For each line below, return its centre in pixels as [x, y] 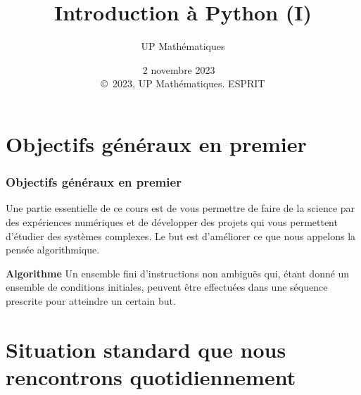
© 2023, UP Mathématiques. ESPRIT [183, 83]
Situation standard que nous [146, 349]
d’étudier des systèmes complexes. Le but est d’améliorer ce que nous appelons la [181, 236]
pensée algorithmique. [53, 250]
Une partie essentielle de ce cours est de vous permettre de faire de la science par [180, 208]
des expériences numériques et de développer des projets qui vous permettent [172, 221]
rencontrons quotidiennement [151, 376]
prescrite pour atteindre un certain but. [91, 300]
